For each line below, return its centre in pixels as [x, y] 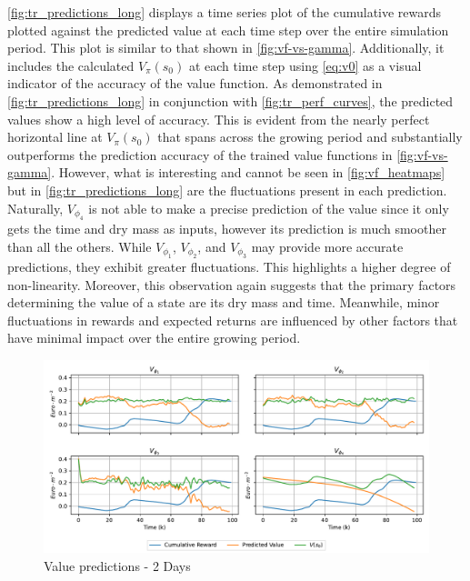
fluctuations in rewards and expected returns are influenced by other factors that [233, 320]
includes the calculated [71, 65]
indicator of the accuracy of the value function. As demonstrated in [195, 83]
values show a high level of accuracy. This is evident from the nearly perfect [219, 119]
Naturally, [35, 208]
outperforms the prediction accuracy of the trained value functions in [200, 154]
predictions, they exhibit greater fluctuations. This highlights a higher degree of [229, 266]
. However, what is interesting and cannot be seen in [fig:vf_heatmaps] [248, 172]
